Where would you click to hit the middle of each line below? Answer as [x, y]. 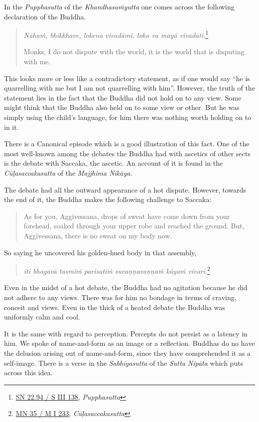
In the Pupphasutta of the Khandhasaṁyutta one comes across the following [119, 6]
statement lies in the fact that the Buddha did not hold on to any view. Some [123, 97]
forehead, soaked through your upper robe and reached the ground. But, [134, 226]
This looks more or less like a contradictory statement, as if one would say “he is [127, 78]
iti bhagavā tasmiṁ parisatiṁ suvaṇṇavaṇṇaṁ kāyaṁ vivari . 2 [117, 270]
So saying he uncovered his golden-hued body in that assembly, [100, 252]
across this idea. [28, 372]
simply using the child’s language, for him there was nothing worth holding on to [128, 117]
